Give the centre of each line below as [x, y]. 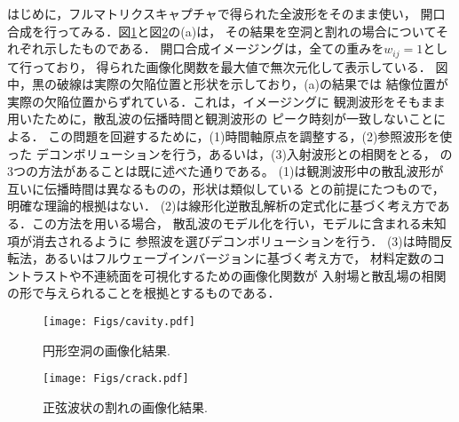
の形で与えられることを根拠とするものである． [144, 293]
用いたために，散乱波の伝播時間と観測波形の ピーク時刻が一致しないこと [220, 119]
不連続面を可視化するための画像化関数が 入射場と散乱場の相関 [264, 275]
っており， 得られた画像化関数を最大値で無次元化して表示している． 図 [240, 66]
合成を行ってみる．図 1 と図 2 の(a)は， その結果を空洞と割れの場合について [222, 31]
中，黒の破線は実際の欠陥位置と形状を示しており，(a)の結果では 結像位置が [228, 84]
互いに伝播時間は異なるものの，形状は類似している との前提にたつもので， [226, 188]
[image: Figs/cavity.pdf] [119, 321]
